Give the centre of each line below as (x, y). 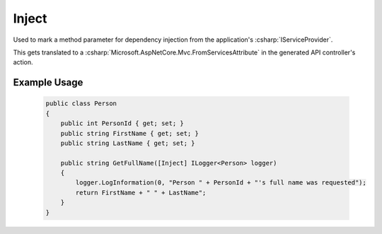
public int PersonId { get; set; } (122, 123)
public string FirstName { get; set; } (130, 133)
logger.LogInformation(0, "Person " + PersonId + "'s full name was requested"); (221, 183)
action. (23, 62)
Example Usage (48, 82)
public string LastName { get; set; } (128, 143)
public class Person (81, 104)
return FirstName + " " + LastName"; (141, 192)
